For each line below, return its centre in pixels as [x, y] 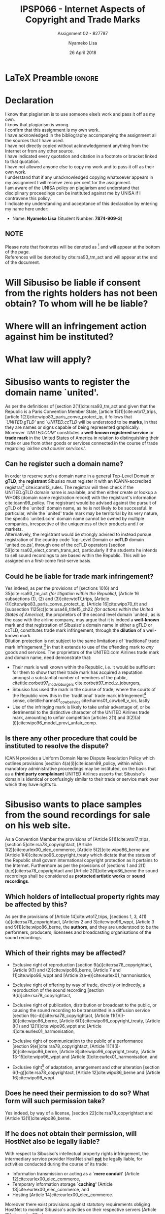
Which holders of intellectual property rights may [82, 897]
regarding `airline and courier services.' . [46, 448]
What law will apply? [48, 359]
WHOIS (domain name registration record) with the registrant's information [81, 498]
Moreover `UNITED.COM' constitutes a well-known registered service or [80, 432]
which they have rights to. [31, 784]
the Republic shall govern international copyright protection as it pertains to [82, 860]
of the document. [23, 262]
